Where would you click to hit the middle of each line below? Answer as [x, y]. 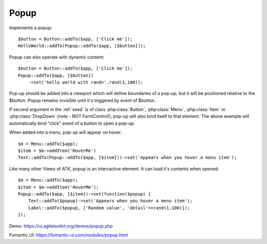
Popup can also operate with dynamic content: [57, 57]
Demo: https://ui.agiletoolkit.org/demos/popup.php [61, 226]
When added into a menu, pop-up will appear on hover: [66, 132]
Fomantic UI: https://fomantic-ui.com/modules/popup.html [68, 235]
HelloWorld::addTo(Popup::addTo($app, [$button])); [82, 46]
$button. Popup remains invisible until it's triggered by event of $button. [82, 100]
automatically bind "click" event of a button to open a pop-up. [72, 123]
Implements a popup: [31, 28]
